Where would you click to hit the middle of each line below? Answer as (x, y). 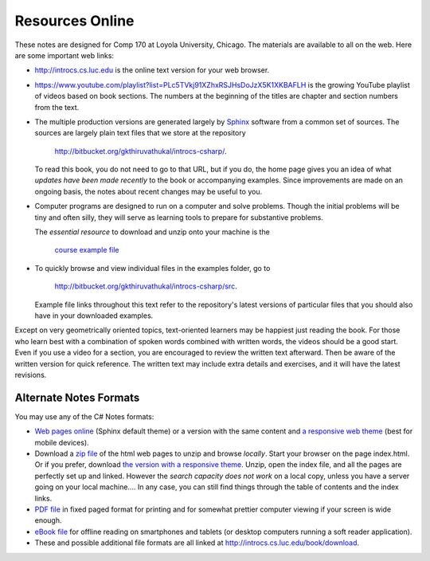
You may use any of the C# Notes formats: (84, 416)
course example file (87, 250)
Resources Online (74, 21)
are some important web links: (64, 55)
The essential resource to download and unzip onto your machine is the (152, 232)
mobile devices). (62, 442)
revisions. (31, 375)
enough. (49, 520)
